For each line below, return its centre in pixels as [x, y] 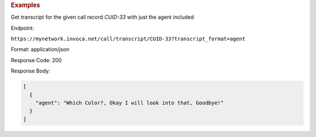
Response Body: [31, 71]
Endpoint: [23, 28]
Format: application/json [40, 49]
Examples [25, 5]
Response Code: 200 [36, 60]
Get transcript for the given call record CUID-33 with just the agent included [102, 17]
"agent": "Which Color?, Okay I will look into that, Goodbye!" [130, 103]
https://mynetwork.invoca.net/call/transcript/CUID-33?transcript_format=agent [128, 39]
